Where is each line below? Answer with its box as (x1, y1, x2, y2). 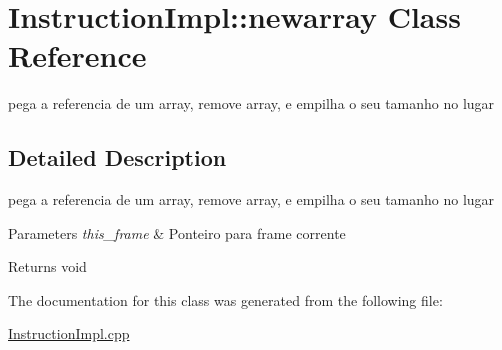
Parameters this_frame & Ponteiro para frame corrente (8, 222, 346, 243)
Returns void (8, 256, 87, 277)
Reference (8, 35, 147, 76)
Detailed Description (8, 142, 227, 173)
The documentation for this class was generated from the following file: (8, 289, 443, 310)
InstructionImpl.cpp (8, 323, 130, 344)
